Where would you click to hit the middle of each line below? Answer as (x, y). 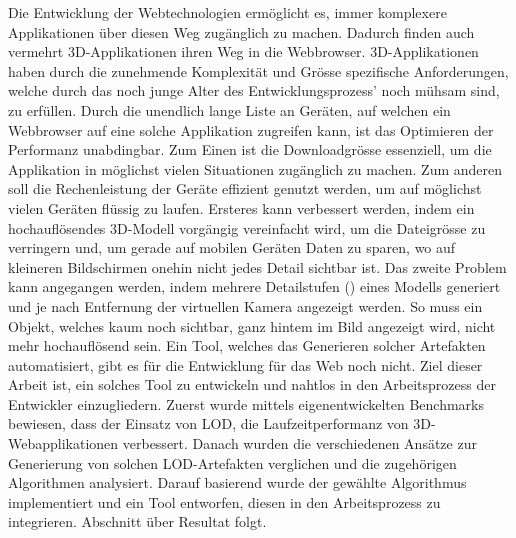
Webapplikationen (63, 443)
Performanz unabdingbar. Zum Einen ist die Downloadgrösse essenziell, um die (250, 149)
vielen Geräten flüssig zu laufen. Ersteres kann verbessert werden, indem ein (241, 207)
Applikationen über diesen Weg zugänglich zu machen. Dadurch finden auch (241, 31)
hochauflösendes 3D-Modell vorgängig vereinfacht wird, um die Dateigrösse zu (247, 227)
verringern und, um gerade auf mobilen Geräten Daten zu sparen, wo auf (232, 247)
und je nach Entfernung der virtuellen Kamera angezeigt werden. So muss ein (245, 305)
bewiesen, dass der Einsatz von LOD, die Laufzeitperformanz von (208, 423)
